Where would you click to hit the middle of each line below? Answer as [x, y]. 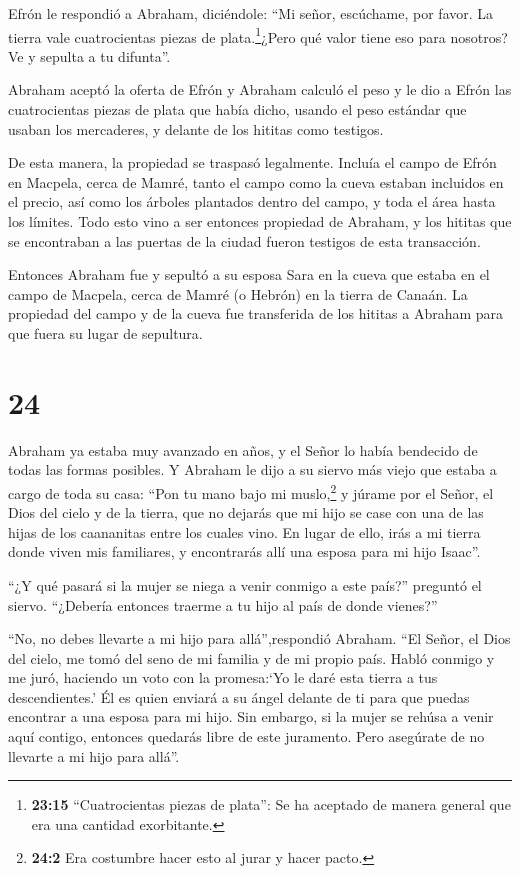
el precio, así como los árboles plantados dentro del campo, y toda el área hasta [252, 201]
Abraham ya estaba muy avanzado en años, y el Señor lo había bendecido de [243, 449]
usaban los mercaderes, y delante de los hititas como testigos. [196, 128]
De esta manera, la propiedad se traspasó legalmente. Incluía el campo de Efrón [252, 162]
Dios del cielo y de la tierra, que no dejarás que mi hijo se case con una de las [246, 512]
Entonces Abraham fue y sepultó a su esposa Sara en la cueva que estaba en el [249, 274]
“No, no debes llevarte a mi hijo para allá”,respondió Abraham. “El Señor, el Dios [259, 638]
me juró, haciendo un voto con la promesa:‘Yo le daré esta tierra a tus [223, 677]
